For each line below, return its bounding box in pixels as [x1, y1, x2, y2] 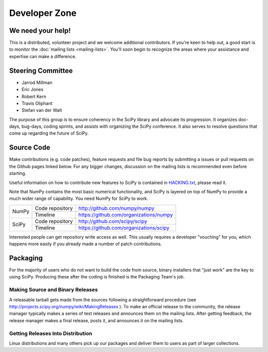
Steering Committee [9, 66, 73, 75]
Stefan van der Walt [21, 107, 62, 113]
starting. [9, 171, 27, 176]
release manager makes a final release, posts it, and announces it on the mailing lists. [9, 317, 184, 323]
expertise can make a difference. [9, 53, 76, 59]
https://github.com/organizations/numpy [78, 211, 173, 218]
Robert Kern [21, 93, 47, 99]
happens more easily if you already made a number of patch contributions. [9, 241, 162, 247]
